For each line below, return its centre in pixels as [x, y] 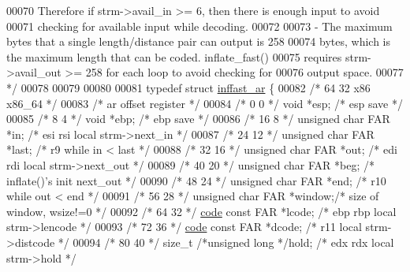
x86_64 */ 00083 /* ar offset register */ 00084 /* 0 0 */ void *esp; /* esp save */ [205, 103]
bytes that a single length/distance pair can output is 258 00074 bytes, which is [198, 41]
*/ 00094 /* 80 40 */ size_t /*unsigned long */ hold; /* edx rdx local [226, 242]
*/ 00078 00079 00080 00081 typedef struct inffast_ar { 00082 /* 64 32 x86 [188, 87]
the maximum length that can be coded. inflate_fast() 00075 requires [174, 56]
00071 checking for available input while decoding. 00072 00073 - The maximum [199, 26]
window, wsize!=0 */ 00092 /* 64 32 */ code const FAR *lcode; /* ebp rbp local [201, 211]
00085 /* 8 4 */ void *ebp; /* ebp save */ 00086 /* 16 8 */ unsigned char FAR [198, 119]
